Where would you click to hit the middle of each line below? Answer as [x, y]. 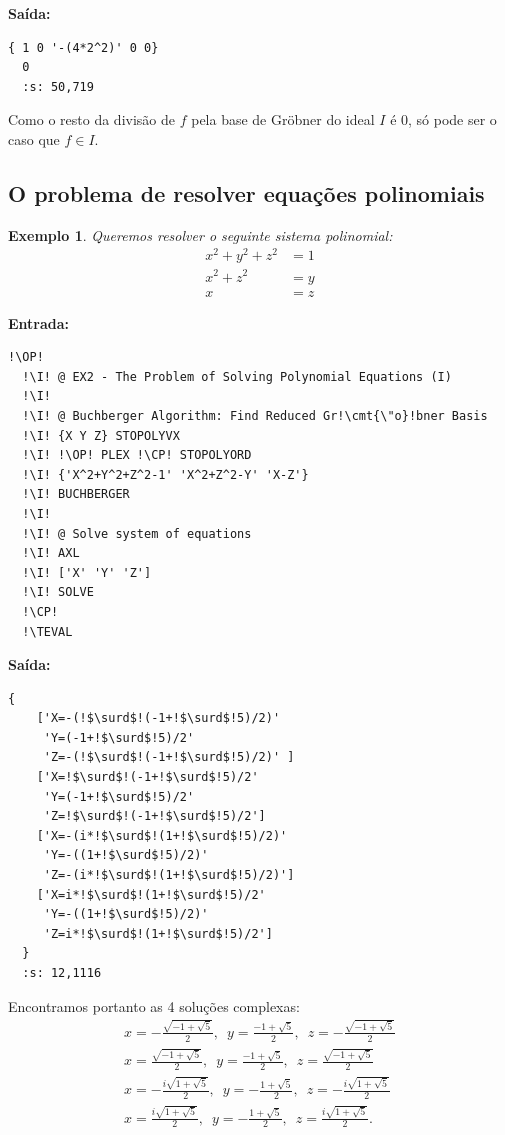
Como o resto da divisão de [92, 119]
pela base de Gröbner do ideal [283, 119]
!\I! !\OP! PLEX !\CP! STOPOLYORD [137, 455]
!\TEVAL [47, 631]
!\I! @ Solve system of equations [137, 533]
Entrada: [39, 322]
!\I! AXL [51, 553]
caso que [34, 138]
